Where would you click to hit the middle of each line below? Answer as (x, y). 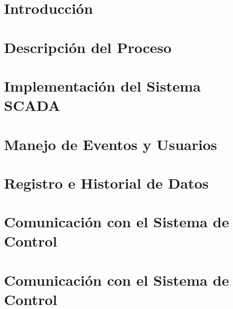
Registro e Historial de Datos (106, 182)
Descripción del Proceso (88, 47)
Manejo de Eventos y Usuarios (111, 144)
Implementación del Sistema (102, 85)
